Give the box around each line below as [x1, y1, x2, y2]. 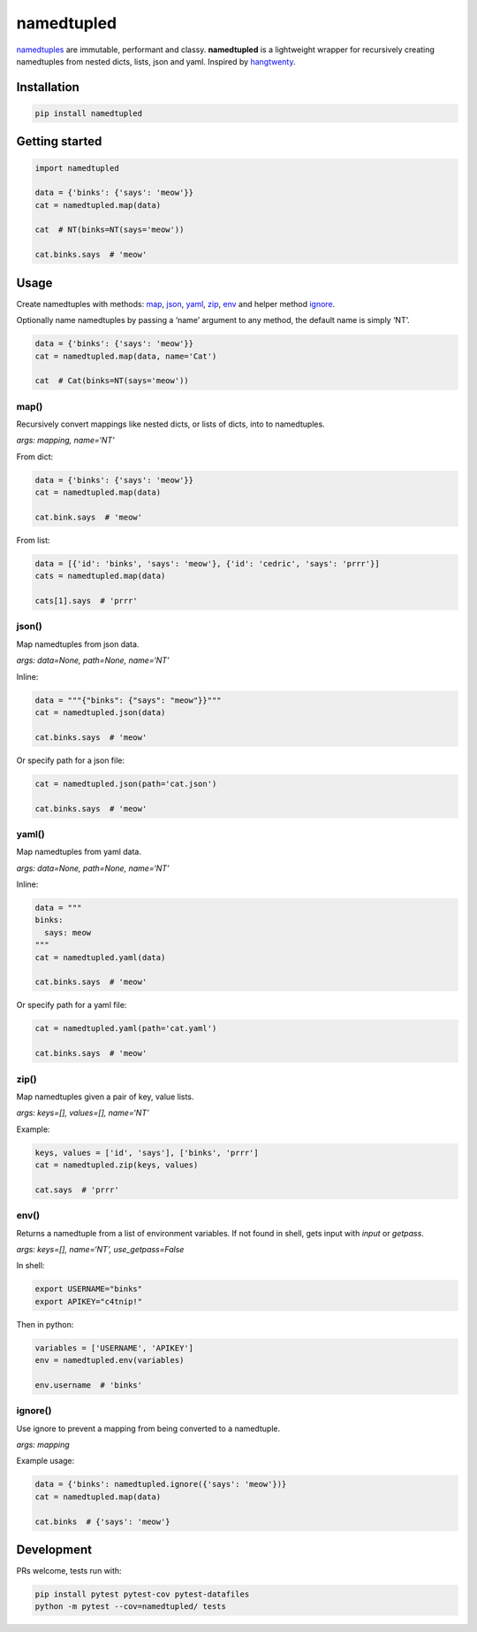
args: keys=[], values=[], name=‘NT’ [16, 1107, 149, 1119]
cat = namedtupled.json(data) [34, 708, 166, 718]
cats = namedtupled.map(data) [34, 571, 166, 581]
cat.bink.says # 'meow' [34, 512, 143, 522]
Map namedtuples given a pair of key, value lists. [16, 1091, 194, 1102]
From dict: [16, 451, 54, 462]
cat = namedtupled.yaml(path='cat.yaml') [34, 1023, 217, 1034]
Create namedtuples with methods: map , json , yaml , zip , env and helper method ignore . [16, 298, 336, 309]
